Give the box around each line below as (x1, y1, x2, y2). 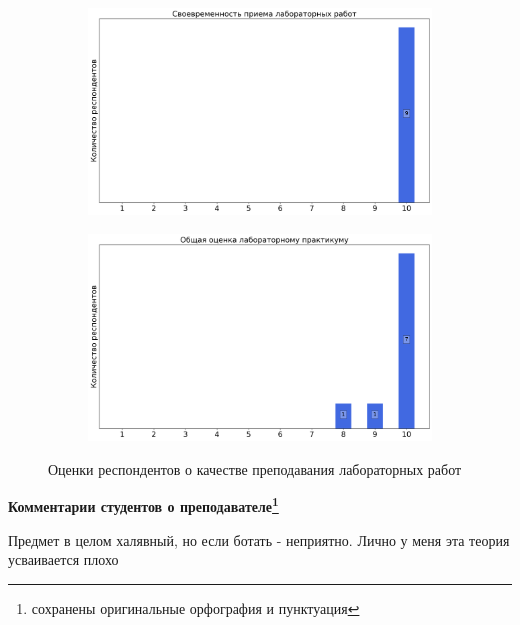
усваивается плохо (8, 549, 119, 570)
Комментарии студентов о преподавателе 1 (8, 493, 279, 516)
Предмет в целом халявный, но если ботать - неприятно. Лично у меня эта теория (8, 529, 510, 550)
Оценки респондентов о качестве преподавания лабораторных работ (48, 458, 462, 479)
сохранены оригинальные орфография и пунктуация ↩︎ (31, 597, 360, 618)
